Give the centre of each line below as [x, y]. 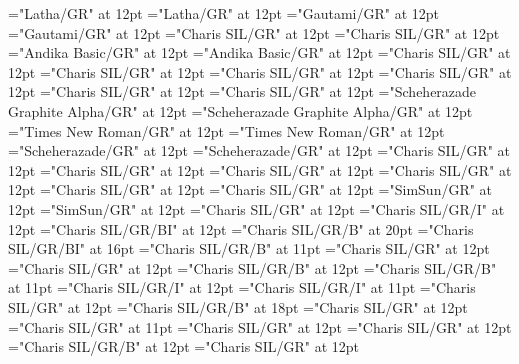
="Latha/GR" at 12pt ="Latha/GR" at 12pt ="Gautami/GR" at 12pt [224, 13]
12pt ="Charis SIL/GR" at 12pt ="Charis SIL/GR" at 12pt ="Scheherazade [242, 91]
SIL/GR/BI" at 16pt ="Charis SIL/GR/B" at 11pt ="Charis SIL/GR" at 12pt [249, 248]
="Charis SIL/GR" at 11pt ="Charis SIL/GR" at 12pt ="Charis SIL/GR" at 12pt [260, 326]
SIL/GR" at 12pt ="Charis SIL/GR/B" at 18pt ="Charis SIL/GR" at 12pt [238, 306]
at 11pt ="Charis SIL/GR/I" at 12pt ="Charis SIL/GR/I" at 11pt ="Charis [242, 287]
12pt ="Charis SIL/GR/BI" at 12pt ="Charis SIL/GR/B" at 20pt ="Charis [241, 228]
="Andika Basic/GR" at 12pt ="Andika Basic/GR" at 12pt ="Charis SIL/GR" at [259, 52]
